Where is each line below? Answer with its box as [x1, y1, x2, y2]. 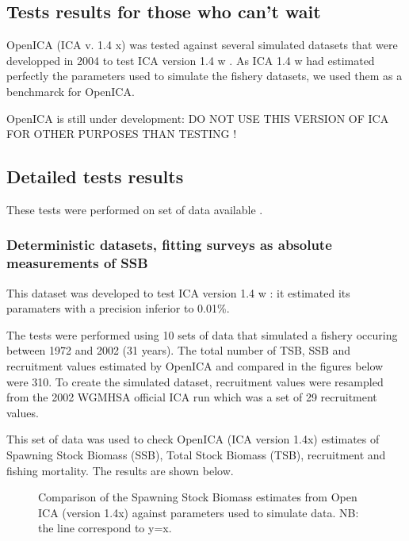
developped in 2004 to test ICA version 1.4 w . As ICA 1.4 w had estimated [6, 52, 375, 68]
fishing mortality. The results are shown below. [6, 462, 234, 478]
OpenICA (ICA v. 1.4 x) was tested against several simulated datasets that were [6, 36, 398, 53]
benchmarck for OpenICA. [6, 82, 135, 99]
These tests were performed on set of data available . [6, 201, 263, 217]
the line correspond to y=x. [38, 520, 172, 536]
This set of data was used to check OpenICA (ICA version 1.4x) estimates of [6, 431, 380, 447]
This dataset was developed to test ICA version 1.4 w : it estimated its [6, 284, 350, 301]
